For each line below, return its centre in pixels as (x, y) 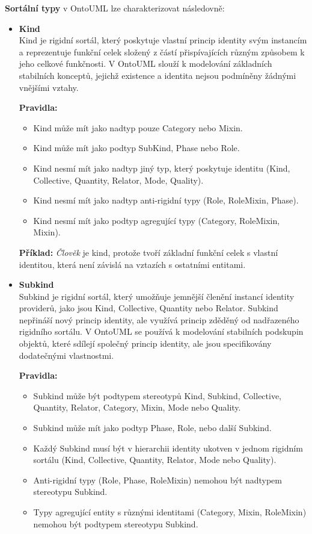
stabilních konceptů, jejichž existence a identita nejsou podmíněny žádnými (158, 75)
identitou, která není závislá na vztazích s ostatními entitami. (132, 264)
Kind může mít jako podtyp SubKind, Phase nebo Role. (136, 148)
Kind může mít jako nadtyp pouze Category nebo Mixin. (138, 127)
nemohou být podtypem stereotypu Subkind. (116, 523)
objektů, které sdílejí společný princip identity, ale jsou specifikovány (145, 343)
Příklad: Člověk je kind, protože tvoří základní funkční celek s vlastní (148, 252)
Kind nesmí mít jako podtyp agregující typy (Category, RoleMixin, (157, 220)
